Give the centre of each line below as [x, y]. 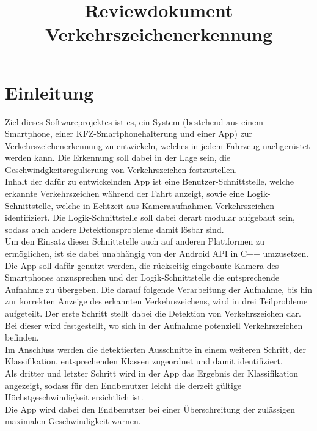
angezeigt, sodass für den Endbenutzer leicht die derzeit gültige [123, 385]
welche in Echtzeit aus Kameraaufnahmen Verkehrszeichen [165, 205]
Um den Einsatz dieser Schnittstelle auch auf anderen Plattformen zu [135, 241]
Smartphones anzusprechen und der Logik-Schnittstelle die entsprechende [142, 277]
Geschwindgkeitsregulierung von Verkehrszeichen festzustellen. [121, 169]
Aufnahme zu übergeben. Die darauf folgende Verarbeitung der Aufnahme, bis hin [158, 289]
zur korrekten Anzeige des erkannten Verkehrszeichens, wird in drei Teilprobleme [156, 301]
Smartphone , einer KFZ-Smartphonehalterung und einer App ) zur [129, 134]
